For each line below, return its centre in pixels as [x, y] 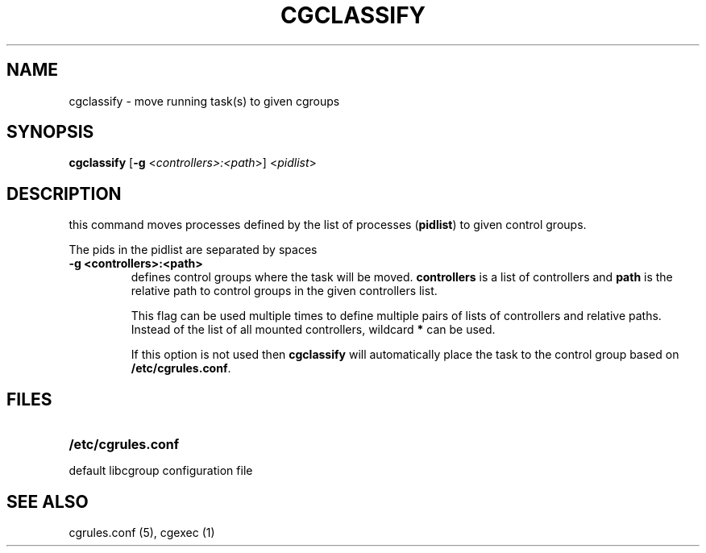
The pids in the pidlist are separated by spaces [193, 250]
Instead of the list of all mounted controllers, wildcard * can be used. [313, 330]
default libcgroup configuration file [161, 471]
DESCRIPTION [64, 193]
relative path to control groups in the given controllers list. [284, 291]
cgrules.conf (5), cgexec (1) [142, 532]
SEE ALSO [48, 501]
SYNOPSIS [50, 132]
